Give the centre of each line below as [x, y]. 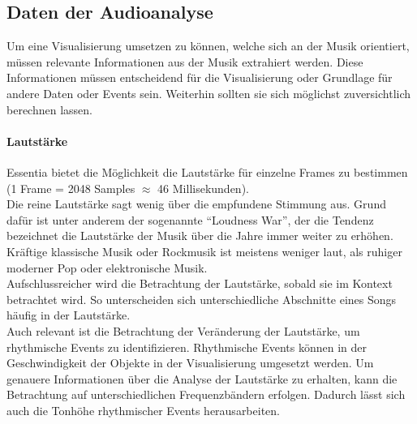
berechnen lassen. [49, 109]
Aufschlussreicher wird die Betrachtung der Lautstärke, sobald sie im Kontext [200, 283]
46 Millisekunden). [203, 188]
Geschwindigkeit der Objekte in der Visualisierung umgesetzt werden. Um [190, 363]
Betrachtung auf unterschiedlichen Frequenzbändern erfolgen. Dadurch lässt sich [206, 394]
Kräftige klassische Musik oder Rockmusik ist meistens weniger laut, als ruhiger [204, 251]
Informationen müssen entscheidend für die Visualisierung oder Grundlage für [200, 77]
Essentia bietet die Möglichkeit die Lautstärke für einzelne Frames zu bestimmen [207, 171]
